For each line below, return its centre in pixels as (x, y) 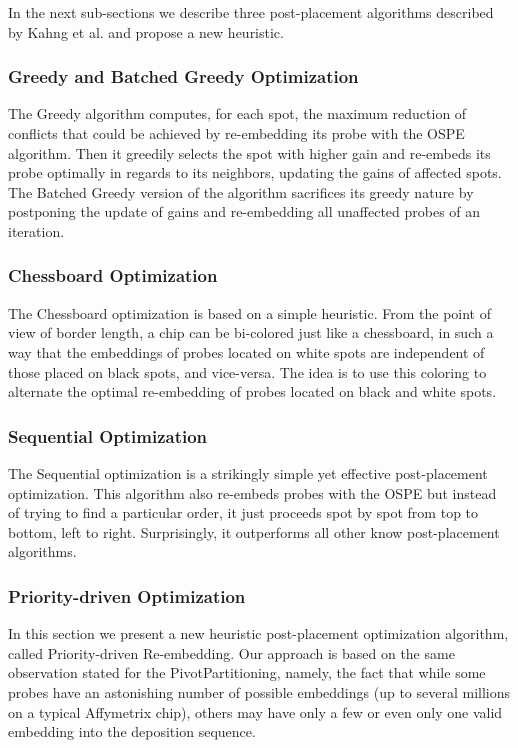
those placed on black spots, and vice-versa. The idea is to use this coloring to (247, 371)
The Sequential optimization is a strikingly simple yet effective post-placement (248, 472)
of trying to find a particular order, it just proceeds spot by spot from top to (243, 512)
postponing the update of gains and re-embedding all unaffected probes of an (244, 211)
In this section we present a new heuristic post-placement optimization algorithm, (258, 633)
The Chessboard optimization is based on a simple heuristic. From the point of (249, 312)
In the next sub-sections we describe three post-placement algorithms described (251, 12)
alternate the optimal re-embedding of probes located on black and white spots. (252, 391)
